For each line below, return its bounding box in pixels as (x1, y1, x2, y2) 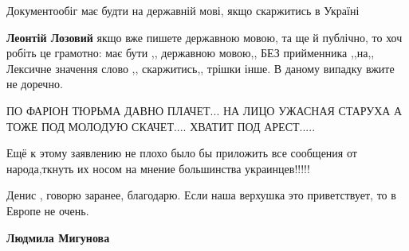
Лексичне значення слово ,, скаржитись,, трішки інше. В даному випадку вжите (6, 60, 395, 76)
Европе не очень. (6, 202, 89, 218)
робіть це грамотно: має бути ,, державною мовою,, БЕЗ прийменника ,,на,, (6, 44, 375, 61)
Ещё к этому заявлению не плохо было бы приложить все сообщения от (6, 145, 357, 161)
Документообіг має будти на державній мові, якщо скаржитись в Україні (6, 2, 360, 18)
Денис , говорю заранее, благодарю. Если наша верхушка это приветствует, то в (6, 187, 396, 203)
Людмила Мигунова (6, 229, 110, 245)
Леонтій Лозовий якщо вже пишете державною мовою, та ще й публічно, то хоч (6, 29, 403, 45)
